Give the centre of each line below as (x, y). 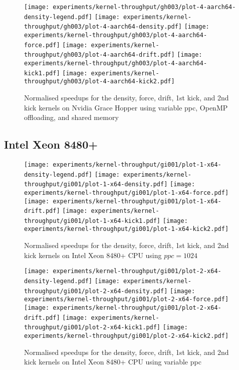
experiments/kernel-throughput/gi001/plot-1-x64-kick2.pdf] (127, 229)
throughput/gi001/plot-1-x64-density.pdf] (96, 184)
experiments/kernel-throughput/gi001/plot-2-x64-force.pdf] (127, 299)
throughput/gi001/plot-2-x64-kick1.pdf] (92, 328)
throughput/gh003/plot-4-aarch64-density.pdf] (103, 27)
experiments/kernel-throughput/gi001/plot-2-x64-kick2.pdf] (127, 336)
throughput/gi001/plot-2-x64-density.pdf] (96, 291)
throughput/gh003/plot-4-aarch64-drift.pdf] (99, 55)
